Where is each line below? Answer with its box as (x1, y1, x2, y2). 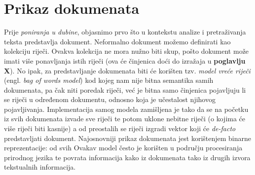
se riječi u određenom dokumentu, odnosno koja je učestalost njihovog (4, 94, 216, 105)
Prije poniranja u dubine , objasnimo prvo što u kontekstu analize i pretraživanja (4, 27, 246, 37)
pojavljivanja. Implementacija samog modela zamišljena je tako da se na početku (4, 104, 249, 114)
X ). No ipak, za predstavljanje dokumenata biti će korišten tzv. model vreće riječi (4, 65, 251, 75)
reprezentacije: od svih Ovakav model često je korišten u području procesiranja (4, 142, 243, 153)
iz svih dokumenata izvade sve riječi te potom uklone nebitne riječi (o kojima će (4, 113, 246, 124)
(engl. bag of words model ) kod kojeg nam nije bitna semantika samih (4, 75, 214, 85)
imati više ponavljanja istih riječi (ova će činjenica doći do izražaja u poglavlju (4, 55, 246, 66)
